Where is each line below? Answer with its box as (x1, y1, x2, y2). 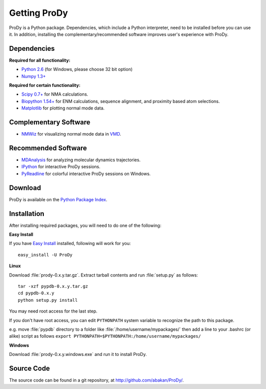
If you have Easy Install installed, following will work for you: (9, 241, 131, 247)
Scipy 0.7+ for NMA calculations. (21, 91, 89, 97)
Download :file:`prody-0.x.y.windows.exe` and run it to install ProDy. (9, 352, 147, 357)
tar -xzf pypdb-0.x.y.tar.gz (18, 283, 88, 289)
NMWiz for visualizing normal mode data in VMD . (21, 131, 122, 137)
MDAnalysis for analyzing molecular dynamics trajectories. (21, 157, 141, 163)
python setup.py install (18, 297, 78, 303)
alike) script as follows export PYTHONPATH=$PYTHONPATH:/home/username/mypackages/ (9, 333, 201, 339)
